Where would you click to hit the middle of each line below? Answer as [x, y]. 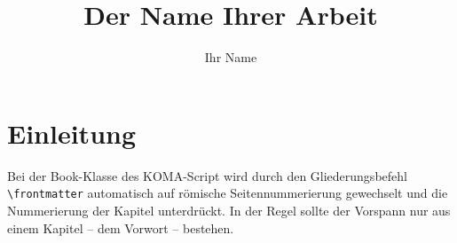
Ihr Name [231, 57]
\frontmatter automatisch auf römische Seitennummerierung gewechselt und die [228, 193]
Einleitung [72, 133]
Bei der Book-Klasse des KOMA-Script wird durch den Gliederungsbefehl [207, 175]
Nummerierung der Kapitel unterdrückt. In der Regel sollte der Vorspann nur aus [229, 210]
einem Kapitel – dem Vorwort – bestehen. [121, 227]
